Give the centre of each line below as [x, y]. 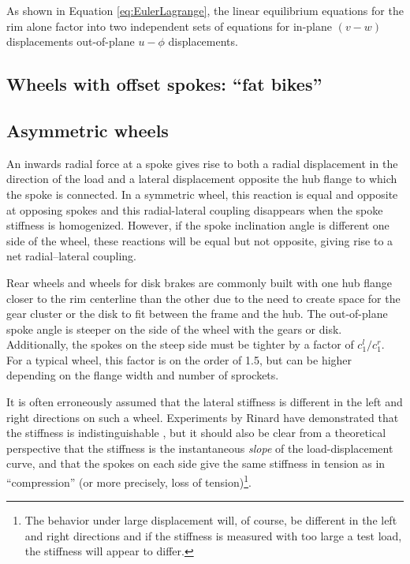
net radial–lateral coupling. [72, 256]
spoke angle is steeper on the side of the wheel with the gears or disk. [174, 329]
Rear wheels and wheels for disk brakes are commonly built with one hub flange [199, 282]
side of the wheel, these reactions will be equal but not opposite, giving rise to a [200, 240]
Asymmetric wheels [88, 130]
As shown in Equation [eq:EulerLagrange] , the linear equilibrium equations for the [205, 10]
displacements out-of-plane [71, 41]
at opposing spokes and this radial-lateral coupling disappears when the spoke [195, 209]
